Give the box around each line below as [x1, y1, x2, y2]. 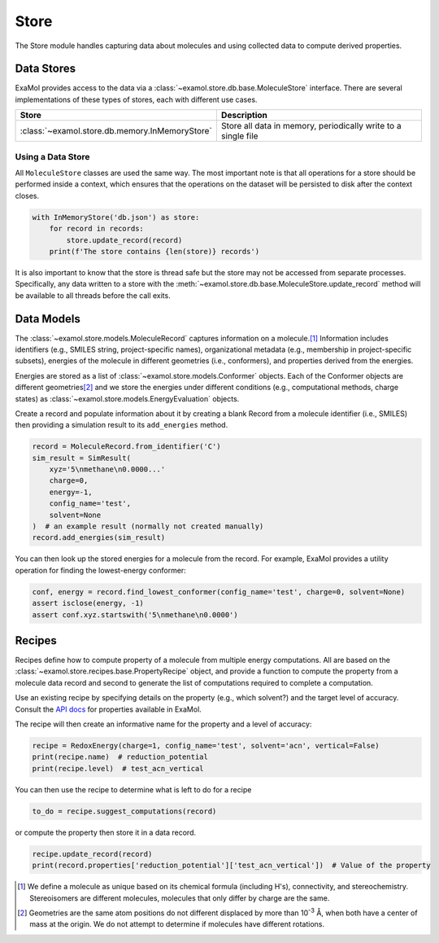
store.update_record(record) [66, 235, 183, 244]
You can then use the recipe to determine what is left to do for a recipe [15, 784, 252, 794]
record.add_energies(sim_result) [32, 533, 166, 542]
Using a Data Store [15, 151, 90, 162]
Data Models [15, 312, 80, 326]
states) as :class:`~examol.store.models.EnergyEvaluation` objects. [15, 393, 240, 403]
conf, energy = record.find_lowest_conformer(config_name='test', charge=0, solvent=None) [32, 587, 406, 596]
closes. [15, 191, 40, 200]
